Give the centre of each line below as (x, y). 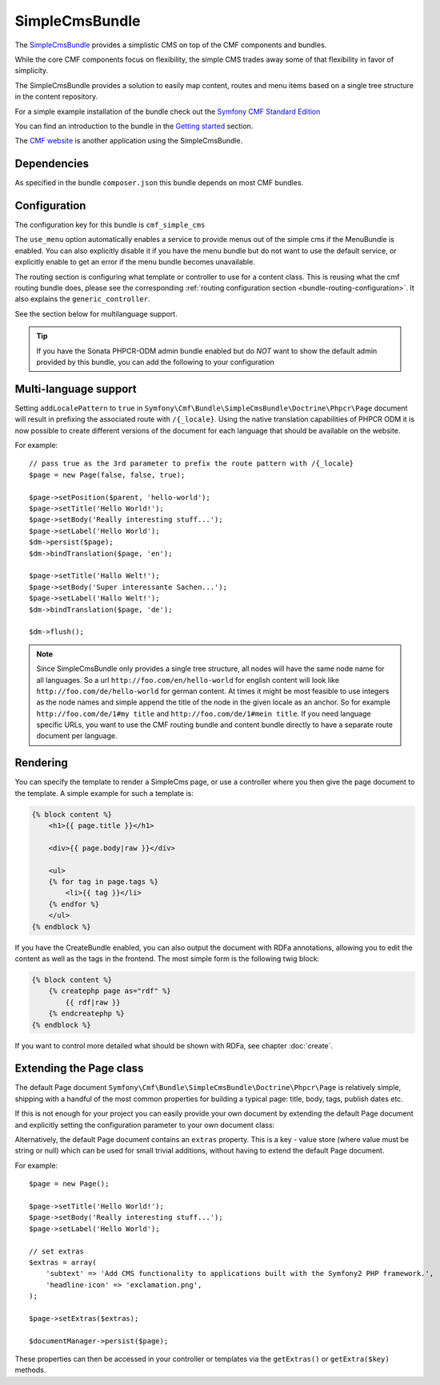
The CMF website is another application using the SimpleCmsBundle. (129, 141)
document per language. (77, 736)
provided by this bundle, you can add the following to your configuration (156, 362)
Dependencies (52, 164)
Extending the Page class (79, 1069)
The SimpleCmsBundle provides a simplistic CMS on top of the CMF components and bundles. (171, 45)
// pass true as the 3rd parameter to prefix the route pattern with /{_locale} (192, 464)
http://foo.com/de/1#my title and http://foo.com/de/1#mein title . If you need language (204, 713)
